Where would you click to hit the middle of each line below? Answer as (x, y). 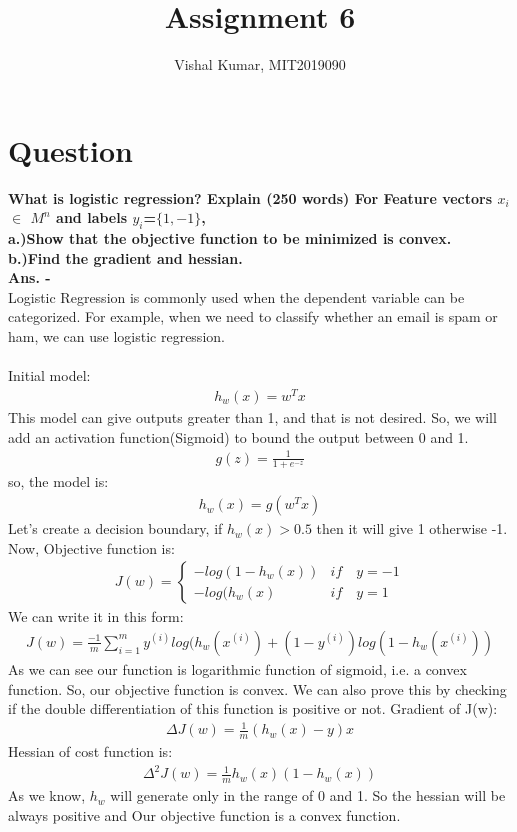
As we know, (47, 795)
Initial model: (49, 375)
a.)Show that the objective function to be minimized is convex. (230, 238)
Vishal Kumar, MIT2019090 (260, 64)
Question (70, 149)
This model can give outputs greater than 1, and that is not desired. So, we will (252, 416)
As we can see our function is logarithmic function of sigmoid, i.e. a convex (237, 668)
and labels (92, 217)
